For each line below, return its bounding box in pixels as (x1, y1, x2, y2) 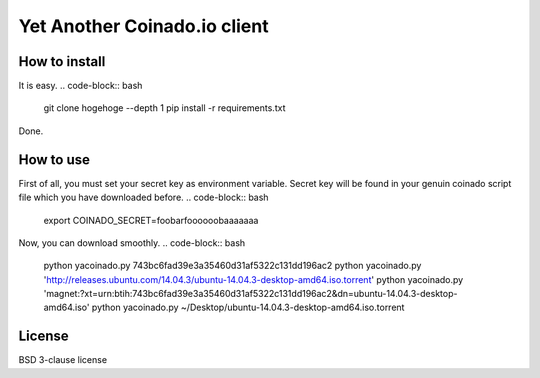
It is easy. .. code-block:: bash (18, 80, 143, 92)
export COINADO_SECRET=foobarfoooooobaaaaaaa (43, 214, 259, 226)
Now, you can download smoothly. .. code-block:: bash (18, 236, 246, 249)
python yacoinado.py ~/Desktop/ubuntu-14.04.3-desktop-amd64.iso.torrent (91, 301, 405, 314)
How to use (18, 151, 90, 168)
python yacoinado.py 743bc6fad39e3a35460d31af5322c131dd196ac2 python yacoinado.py (43, 260, 422, 272)
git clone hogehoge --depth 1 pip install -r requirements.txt (43, 102, 286, 114)
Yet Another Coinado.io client (18, 15, 269, 37)
